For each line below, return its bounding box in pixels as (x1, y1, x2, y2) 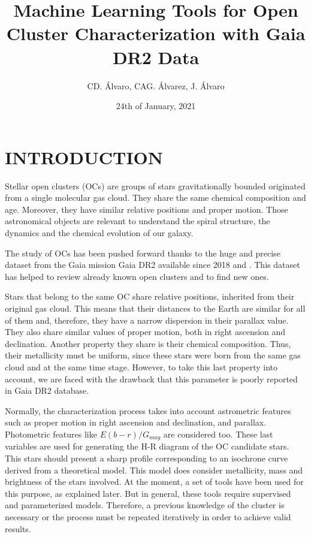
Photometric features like (5, 427, 97, 440)
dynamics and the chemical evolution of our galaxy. (5, 227, 194, 239)
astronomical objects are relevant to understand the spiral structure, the (5, 215, 270, 227)
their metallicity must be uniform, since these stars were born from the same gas (5, 349, 301, 361)
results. (5, 522, 31, 535)
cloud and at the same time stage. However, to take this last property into (5, 360, 277, 373)
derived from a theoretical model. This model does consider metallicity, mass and (5, 463, 303, 476)
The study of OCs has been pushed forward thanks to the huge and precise (5, 246, 280, 259)
